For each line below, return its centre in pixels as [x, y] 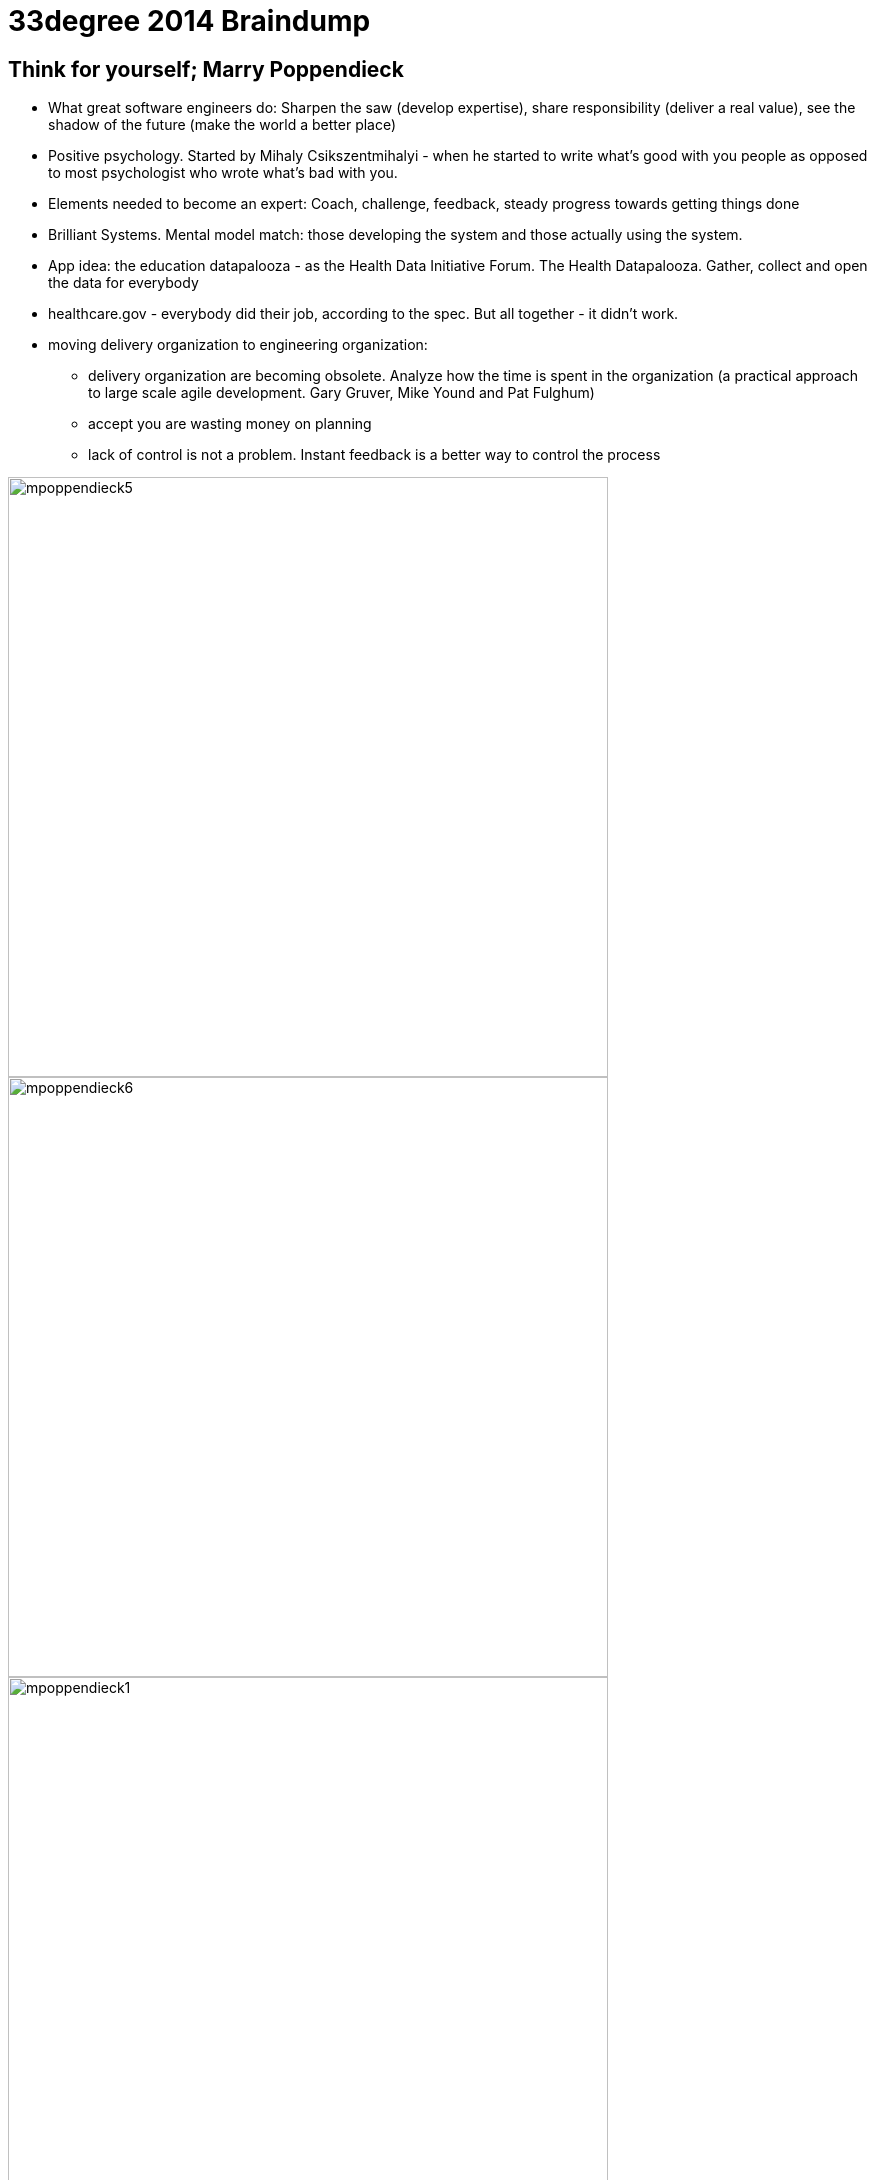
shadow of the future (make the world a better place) [222, 125]
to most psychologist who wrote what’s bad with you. [223, 173]
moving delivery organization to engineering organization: [238, 345]
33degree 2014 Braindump [189, 21]
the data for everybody [123, 283]
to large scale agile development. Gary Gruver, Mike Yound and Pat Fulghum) [341, 393]
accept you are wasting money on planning [230, 424]
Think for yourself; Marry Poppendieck [206, 69]
